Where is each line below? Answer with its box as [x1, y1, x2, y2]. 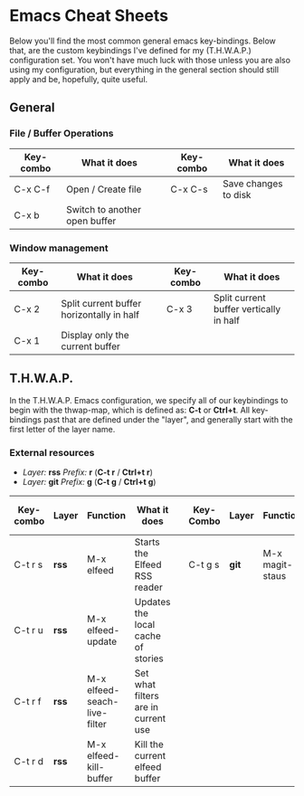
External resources [9, 446, 95, 459]
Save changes [223, 177, 283, 190]
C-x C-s [170, 183, 208, 195]
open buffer [66, 214, 117, 227]
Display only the [61, 328, 129, 341]
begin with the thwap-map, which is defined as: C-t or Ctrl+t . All [9, 404, 251, 415]
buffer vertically [213, 302, 281, 315]
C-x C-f [14, 183, 51, 195]
